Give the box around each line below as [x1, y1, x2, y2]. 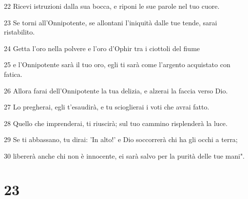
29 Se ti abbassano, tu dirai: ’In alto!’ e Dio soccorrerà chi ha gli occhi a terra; [4, 134, 238, 145]
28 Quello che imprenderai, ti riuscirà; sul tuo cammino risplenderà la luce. [4, 118, 228, 128]
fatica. [4, 69, 22, 79]
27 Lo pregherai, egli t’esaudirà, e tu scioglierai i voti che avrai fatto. [4, 102, 210, 112]
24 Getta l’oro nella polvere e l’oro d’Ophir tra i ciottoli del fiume [4, 43, 200, 53]
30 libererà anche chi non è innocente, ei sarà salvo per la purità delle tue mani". [4, 150, 245, 161]
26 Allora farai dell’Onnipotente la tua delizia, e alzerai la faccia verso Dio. [4, 85, 228, 95]
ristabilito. [4, 27, 35, 37]
